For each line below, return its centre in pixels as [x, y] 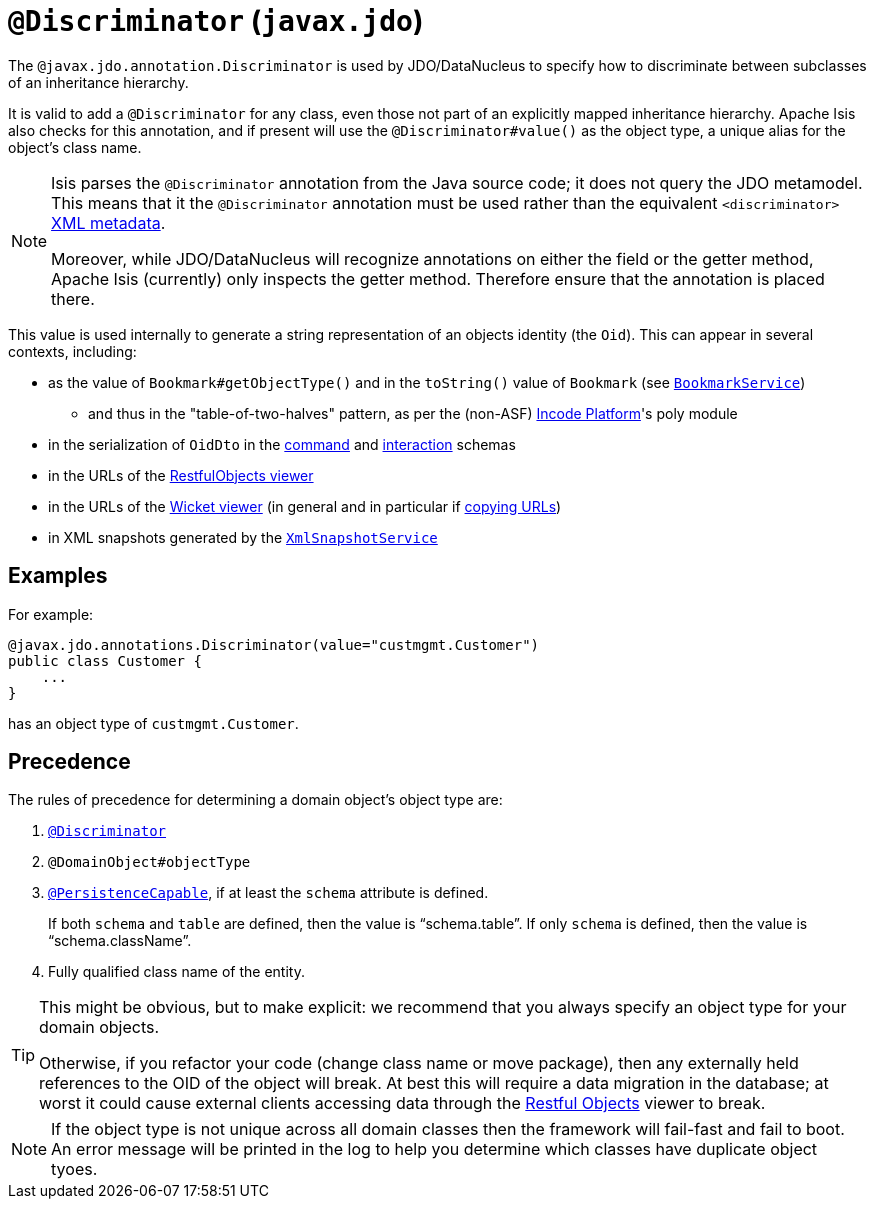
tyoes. [74, 1169]
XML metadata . [108, 222]
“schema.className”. [120, 941]
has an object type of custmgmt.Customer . [153, 723]
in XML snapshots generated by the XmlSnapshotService [243, 537]
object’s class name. [75, 147]
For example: [51, 614]
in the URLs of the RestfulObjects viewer [181, 475]
